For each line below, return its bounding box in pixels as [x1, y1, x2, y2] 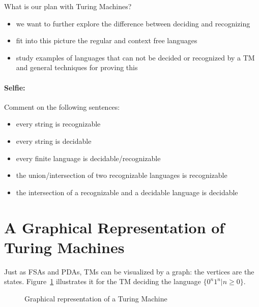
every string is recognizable [16, 118, 101, 129]
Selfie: [4, 82, 25, 93]
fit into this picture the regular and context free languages [16, 35, 197, 46]
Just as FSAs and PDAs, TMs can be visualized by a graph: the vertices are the [4, 266, 254, 277]
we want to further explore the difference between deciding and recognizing [16, 18, 250, 28]
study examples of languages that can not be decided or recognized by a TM [16, 52, 255, 63]
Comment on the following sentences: [4, 101, 120, 112]
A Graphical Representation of [4, 217, 225, 237]
